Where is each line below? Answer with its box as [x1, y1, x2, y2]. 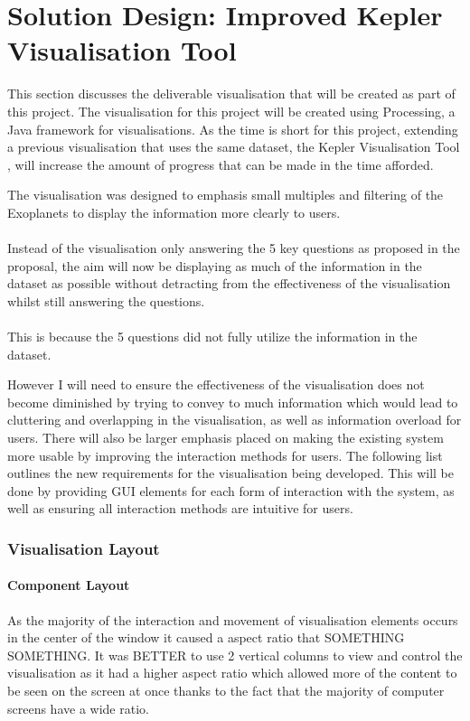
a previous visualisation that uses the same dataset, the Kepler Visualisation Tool [7, 137, 460, 156]
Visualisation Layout [7, 537, 160, 559]
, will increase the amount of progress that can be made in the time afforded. [7, 154, 434, 173]
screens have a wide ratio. [7, 698, 149, 717]
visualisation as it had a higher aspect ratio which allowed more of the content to [7, 663, 457, 682]
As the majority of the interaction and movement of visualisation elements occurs [7, 610, 458, 629]
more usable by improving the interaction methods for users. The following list [7, 445, 443, 464]
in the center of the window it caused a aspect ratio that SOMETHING [7, 628, 405, 647]
